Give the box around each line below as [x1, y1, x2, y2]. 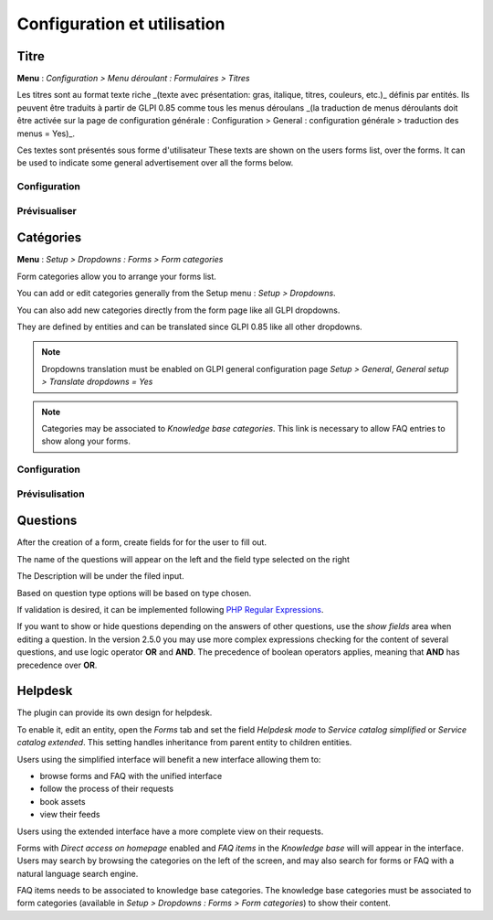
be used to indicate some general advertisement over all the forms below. [16, 157, 294, 168]
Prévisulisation [16, 487, 86, 500]
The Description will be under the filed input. [16, 571, 184, 582]
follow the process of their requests [39, 783, 173, 795]
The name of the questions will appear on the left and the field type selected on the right [16, 553, 351, 564]
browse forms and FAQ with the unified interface [39, 770, 223, 781]
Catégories [16, 230, 82, 246]
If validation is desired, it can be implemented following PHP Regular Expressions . [16, 604, 324, 615]
